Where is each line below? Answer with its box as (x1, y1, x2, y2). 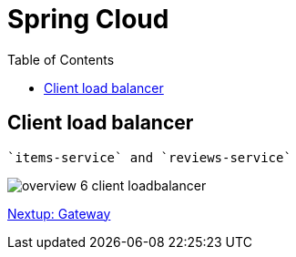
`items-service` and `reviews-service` (7, 149, 291, 165)
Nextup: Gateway (7, 205, 111, 221)
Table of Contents (7, 51, 115, 67)
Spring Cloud (7, 4, 169, 35)
